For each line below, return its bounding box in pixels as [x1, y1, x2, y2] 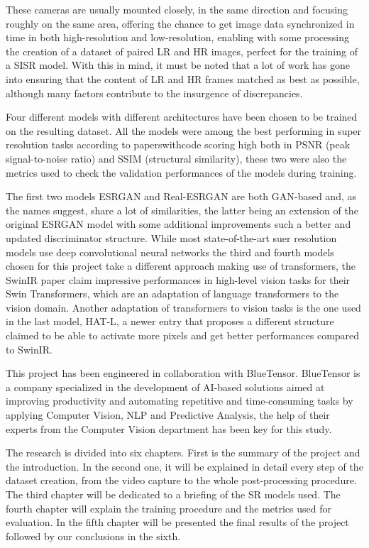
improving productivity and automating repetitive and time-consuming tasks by [6, 393, 353, 408]
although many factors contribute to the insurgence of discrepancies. [6, 85, 303, 100]
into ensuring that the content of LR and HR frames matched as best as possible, [6, 71, 360, 86]
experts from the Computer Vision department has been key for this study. [6, 421, 332, 436]
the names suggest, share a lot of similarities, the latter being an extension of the [6, 202, 358, 217]
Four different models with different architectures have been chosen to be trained [6, 109, 358, 124]
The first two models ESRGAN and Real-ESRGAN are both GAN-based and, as [6, 189, 356, 204]
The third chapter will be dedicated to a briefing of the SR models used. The [6, 487, 341, 501]
